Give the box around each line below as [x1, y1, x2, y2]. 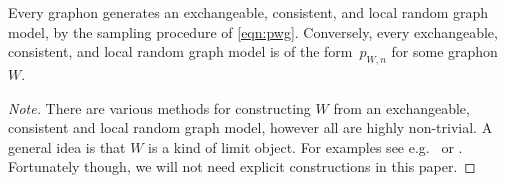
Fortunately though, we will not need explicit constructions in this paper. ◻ [8, 156, 476, 177]
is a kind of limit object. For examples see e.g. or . [148, 136, 463, 157]
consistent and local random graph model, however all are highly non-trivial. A [8, 117, 493, 138]
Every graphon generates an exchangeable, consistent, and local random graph [8, 2, 489, 22]
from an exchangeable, [333, 97, 470, 118]
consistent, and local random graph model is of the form [8, 41, 353, 62]
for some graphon [391, 41, 498, 62]
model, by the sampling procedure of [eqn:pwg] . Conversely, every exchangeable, [8, 21, 498, 42]
